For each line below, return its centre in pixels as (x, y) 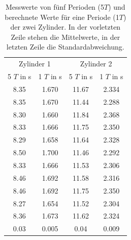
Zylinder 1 (35, 64)
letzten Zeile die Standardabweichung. (65, 47)
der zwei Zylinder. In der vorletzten (65, 27)
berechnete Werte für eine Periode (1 (62, 17)
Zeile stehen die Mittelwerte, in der (65, 37)
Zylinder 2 (96, 64)
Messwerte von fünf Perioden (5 (55, 7)
